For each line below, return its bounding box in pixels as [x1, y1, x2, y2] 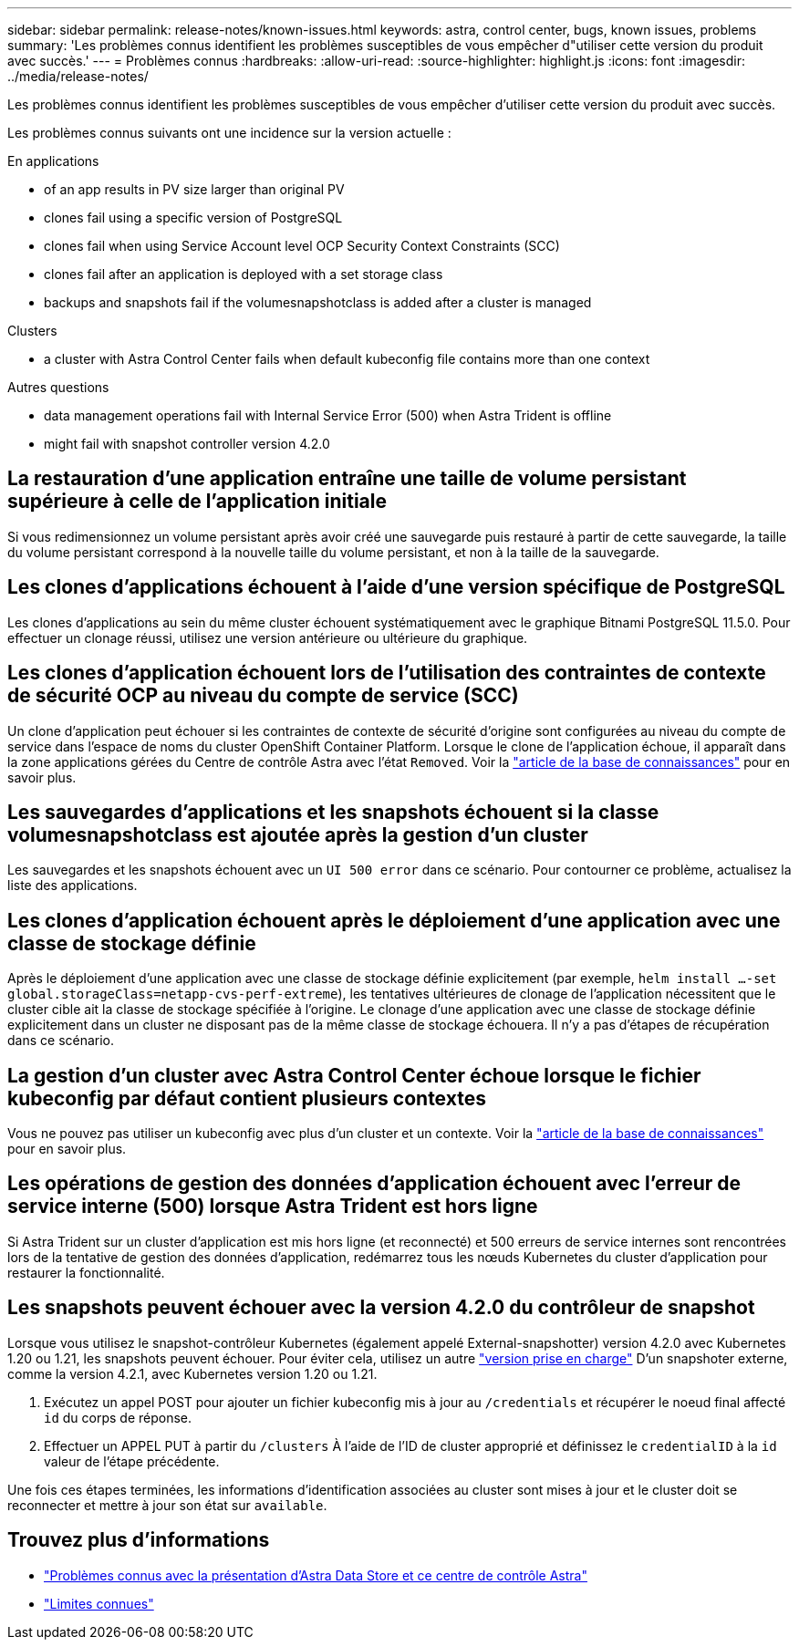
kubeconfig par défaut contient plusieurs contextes [7, 1086, 486, 1110]
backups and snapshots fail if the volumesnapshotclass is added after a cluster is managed [44, 295, 592, 310]
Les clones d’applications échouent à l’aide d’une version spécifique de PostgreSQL [7, 575, 785, 599]
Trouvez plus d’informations [7, 1528, 270, 1552]
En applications [7, 153, 99, 169]
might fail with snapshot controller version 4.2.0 [44, 436, 330, 451]
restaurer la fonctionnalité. [7, 1264, 165, 1280]
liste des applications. [7, 877, 138, 894]
